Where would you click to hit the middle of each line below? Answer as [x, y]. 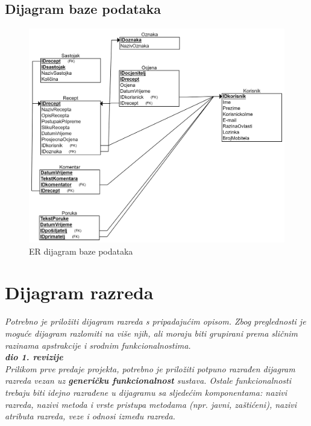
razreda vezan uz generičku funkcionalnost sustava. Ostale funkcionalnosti [148, 380]
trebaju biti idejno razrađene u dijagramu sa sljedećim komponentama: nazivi [146, 392]
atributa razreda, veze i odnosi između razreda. [90, 416]
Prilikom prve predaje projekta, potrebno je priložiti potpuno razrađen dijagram [150, 368]
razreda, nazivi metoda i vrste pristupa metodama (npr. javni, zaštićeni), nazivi [151, 404]
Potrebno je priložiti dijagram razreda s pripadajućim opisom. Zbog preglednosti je [155, 321]
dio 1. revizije [34, 357]
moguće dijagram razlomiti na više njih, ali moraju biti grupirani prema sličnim [152, 333]
